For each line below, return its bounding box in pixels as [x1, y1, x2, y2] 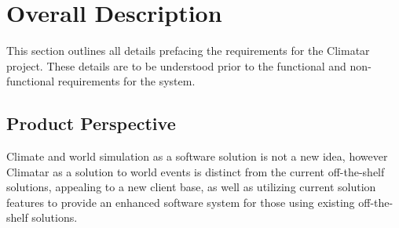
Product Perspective [6, 111, 176, 136]
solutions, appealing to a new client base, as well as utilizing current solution [6, 179, 376, 195]
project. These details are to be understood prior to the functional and [6, 57, 346, 74]
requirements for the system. [57, 73, 196, 89]
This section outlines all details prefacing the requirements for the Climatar [6, 42, 370, 59]
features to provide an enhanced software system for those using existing [6, 194, 355, 210]
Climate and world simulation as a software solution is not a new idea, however [6, 148, 388, 165]
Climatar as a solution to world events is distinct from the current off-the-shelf [6, 163, 385, 179]
